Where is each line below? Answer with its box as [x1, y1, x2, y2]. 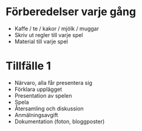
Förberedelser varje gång [5, 5, 137, 19]
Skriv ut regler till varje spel [14, 31, 83, 38]
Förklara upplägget [14, 86, 62, 93]
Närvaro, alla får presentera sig [14, 79, 92, 86]
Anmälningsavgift [14, 111, 58, 118]
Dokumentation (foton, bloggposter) [14, 118, 105, 125]
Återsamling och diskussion [14, 105, 84, 112]
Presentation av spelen [14, 92, 72, 99]
